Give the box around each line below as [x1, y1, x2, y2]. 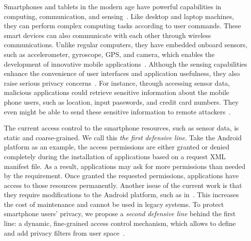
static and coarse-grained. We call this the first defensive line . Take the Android [4, 132, 242, 142]
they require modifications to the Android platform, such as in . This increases [4, 189, 239, 200]
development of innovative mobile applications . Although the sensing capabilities [4, 58, 247, 69]
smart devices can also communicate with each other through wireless [4, 30, 211, 40]
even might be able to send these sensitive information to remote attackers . [4, 106, 231, 116]
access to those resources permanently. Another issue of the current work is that [4, 180, 242, 190]
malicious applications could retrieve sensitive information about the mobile [4, 87, 230, 97]
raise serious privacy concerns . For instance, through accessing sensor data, [4, 77, 230, 88]
